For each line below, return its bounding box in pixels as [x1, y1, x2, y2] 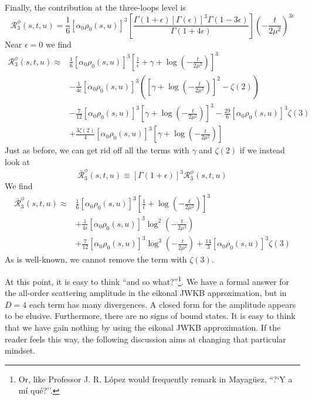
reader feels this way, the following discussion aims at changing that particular [5, 332, 286, 345]
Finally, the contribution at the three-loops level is [5, 1, 186, 13]
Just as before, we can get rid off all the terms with [5, 144, 189, 156]
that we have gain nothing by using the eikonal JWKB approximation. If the [5, 321, 281, 334]
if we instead [239, 144, 285, 156]
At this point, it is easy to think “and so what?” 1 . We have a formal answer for [5, 274, 290, 287]
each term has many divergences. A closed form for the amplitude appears [29, 298, 296, 310]
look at [5, 155, 30, 167]
